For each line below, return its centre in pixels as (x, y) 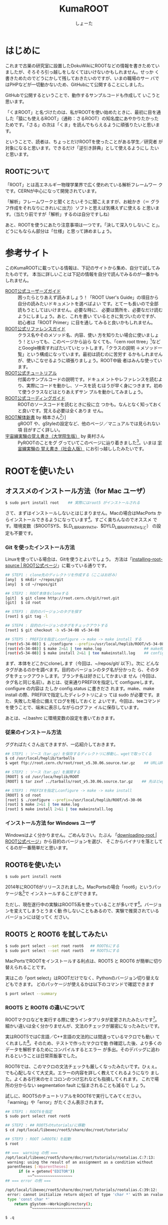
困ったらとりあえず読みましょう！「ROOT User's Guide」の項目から (88, 297)
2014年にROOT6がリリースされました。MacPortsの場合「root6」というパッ (83, 887)
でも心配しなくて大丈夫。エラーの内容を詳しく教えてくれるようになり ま (80, 1072)
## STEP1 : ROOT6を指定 (29, 1111)
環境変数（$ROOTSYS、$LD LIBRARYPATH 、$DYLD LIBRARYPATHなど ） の (85, 526)
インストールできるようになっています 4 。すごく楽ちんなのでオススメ (80, 519)
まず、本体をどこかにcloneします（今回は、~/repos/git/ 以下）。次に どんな (82, 663)
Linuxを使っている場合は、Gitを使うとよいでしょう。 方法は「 (69, 559)
